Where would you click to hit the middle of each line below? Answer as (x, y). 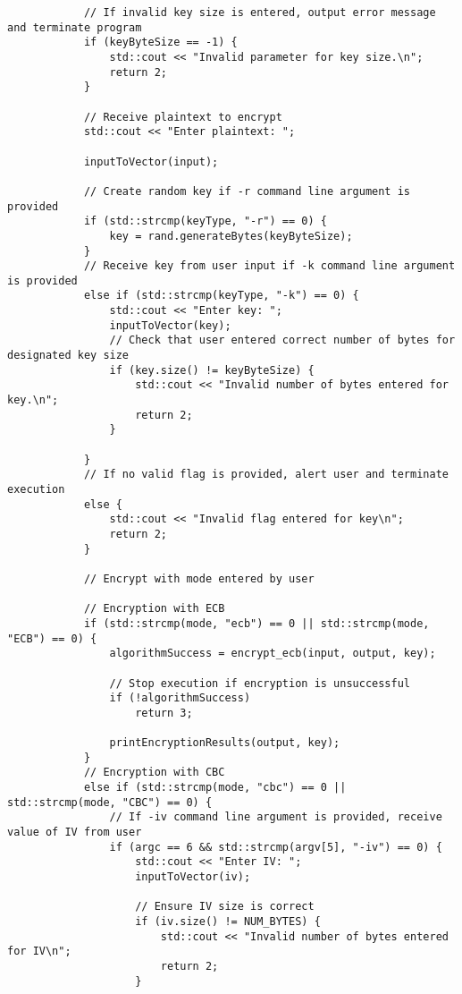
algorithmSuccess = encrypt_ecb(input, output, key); (273, 654)
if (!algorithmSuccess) (180, 698)
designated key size (68, 356)
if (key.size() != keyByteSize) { (212, 370)
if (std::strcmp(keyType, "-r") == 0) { (205, 221)
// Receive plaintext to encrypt (183, 117)
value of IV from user (75, 833)
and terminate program (75, 27)
